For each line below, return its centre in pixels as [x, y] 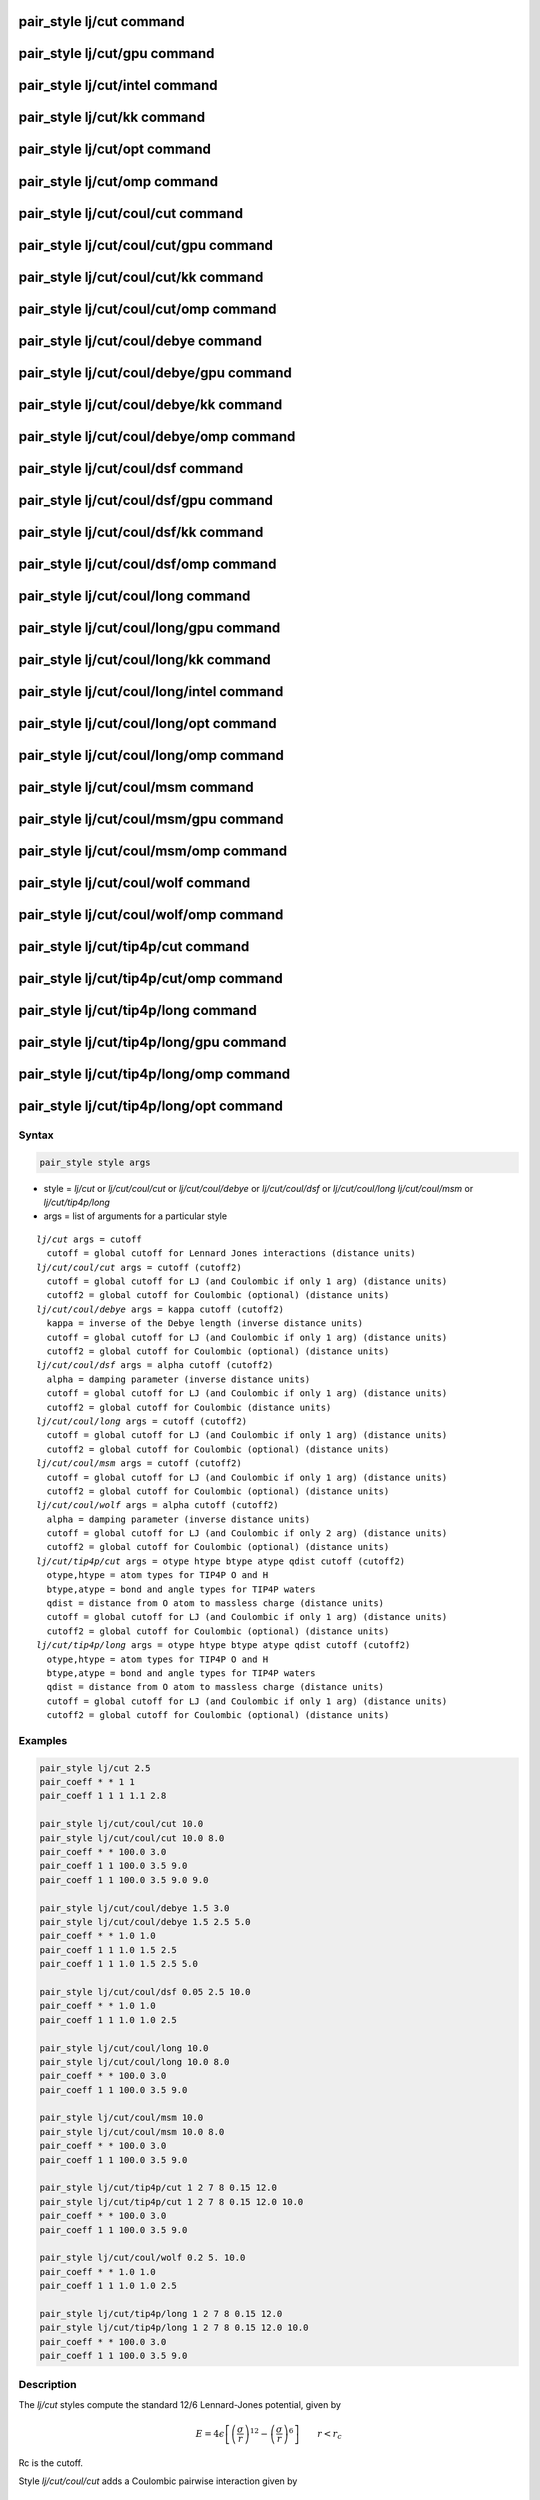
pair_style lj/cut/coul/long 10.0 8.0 [134, 2061]
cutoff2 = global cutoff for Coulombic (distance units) [189, 1407]
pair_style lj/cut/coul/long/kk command [145, 659]
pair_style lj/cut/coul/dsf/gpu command [146, 500]
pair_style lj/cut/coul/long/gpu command [149, 627]
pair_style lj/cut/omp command [118, 181]
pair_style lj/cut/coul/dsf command [131, 468]
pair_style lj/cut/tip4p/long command [137, 1010]
